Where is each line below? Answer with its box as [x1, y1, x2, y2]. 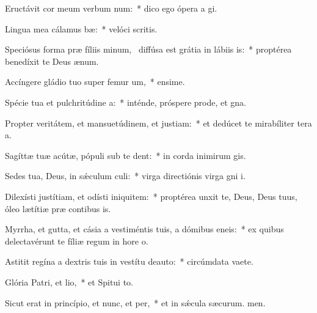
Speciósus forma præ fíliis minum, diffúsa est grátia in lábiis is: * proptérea [5, 43, 292, 56]
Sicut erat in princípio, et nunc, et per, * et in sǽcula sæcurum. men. [5, 296, 266, 309]
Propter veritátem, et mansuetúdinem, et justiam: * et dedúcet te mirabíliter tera [5, 116, 312, 129]
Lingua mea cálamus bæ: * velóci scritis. [5, 22, 158, 35]
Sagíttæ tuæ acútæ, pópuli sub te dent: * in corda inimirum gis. [5, 149, 246, 161]
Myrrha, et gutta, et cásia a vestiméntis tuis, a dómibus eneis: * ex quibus [5, 223, 284, 235]
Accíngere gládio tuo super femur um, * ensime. [5, 75, 185, 88]
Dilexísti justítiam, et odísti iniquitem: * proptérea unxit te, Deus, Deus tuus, [5, 190, 297, 202]
